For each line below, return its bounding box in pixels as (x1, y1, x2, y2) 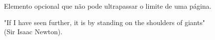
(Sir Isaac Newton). (4, 27, 63, 37)
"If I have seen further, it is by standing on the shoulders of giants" (4, 17, 205, 27)
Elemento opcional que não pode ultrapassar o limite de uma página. (4, 1, 212, 11)
